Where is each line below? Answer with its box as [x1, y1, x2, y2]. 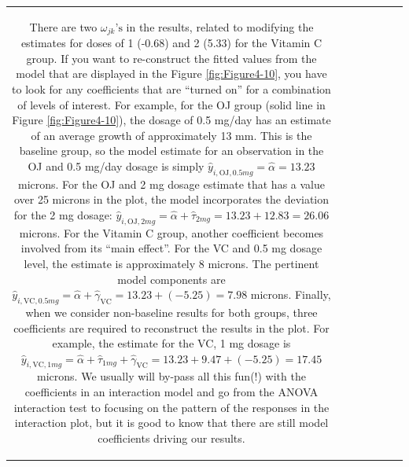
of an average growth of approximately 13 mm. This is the [31, 127, 312, 143]
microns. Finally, [250, 286, 331, 303]
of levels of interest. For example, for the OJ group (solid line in [17, 96, 326, 112]
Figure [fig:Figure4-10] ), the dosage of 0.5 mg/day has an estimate [12, 112, 331, 128]
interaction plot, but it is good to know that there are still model [14, 414, 329, 431]
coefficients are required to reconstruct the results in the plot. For [13, 319, 330, 336]
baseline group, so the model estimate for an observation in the [19, 142, 324, 159]
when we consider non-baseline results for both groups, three [25, 303, 318, 320]
